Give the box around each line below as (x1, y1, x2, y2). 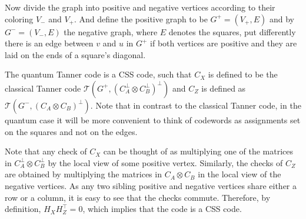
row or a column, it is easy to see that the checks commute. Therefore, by (5, 191, 271, 203)
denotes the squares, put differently (168, 25, 296, 38)
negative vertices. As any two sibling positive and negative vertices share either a (5, 179, 297, 191)
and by (269, 12, 294, 25)
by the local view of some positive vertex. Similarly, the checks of (48, 156, 283, 169)
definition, (5, 203, 41, 215)
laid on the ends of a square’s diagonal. (5, 48, 146, 60)
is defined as (201, 82, 246, 94)
